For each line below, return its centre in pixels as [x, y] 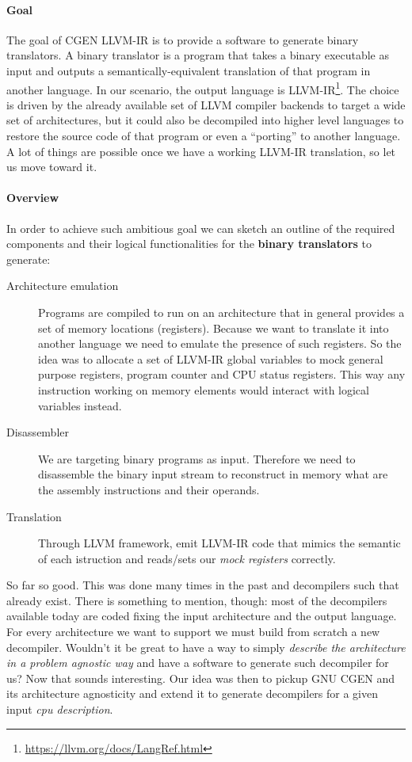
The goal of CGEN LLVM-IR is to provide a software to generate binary [183, 39]
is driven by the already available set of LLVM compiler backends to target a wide [206, 104]
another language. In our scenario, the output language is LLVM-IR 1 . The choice [203, 88]
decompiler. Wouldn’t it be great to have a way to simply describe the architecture [206, 647]
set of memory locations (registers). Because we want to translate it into [214, 328]
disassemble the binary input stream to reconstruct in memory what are [213, 474]
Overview [33, 198]
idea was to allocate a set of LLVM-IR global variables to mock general [211, 358]
